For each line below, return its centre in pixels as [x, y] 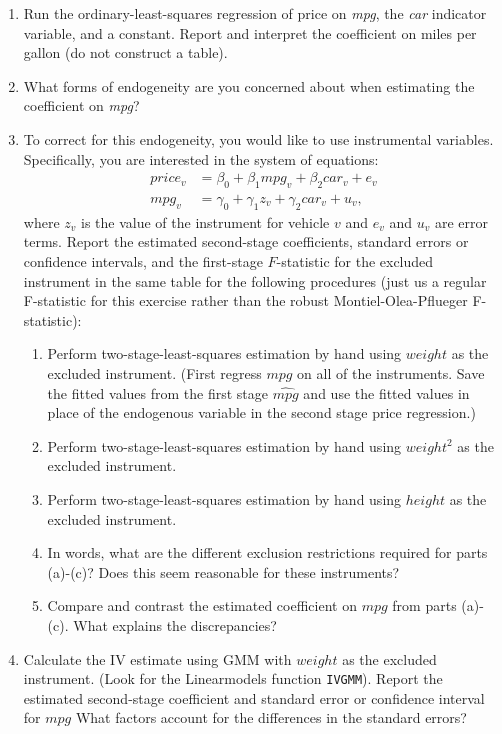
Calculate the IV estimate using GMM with [157, 658]
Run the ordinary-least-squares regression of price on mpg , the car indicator [255, 13]
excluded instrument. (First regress [154, 372]
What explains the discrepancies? [175, 624]
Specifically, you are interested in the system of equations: [201, 158]
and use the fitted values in [386, 392]
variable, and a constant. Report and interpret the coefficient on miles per [250, 32]
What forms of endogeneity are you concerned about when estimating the [249, 85]
